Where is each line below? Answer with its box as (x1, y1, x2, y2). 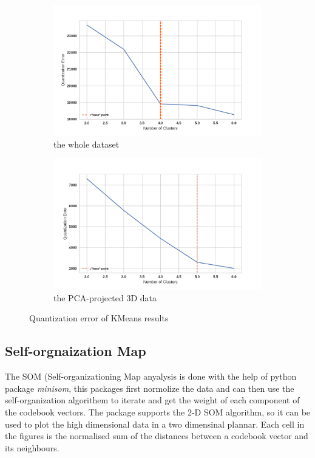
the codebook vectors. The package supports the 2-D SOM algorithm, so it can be (5, 405, 311, 418)
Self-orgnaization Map (5, 341, 146, 360)
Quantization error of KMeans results (29, 312, 169, 324)
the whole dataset (53, 137, 120, 150)
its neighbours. (5, 441, 59, 454)
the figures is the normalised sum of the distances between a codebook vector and (5, 429, 308, 442)
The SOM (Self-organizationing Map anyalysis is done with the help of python (5, 370, 297, 383)
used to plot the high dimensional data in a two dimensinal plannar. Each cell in (5, 417, 305, 430)
